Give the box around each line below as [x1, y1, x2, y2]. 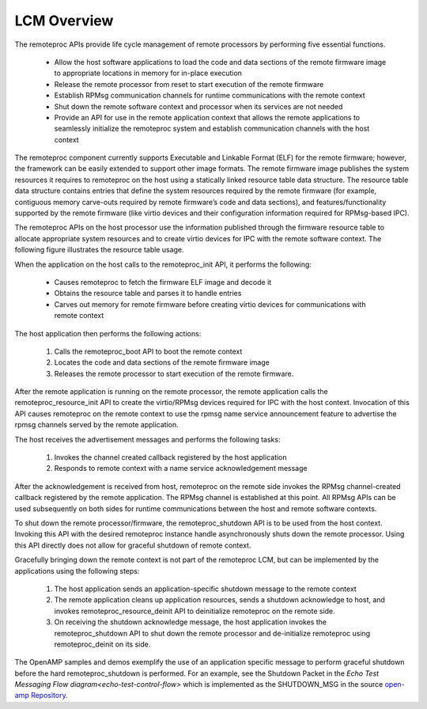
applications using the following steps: [14, 566, 140, 575]
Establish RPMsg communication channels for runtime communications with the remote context [54, 91, 365, 100]
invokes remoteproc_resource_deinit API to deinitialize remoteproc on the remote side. [54, 606, 335, 616]
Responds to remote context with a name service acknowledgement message [54, 464, 308, 473]
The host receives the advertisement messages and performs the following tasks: [14, 434, 281, 444]
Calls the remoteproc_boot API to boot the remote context [54, 347, 243, 356]
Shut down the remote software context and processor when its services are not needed [54, 101, 343, 111]
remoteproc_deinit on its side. [54, 639, 151, 649]
